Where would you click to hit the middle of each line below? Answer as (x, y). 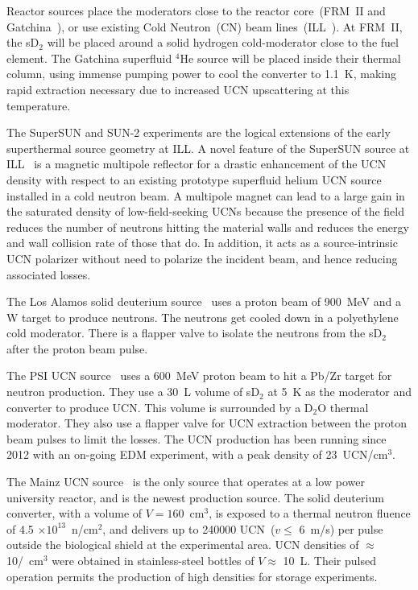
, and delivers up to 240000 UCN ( (189, 528)
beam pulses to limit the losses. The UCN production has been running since (197, 438)
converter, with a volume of (74, 513)
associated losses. (49, 274)
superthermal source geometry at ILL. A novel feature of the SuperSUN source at (208, 148)
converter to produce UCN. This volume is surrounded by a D (160, 407)
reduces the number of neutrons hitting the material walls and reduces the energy (208, 227)
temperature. (39, 105)
